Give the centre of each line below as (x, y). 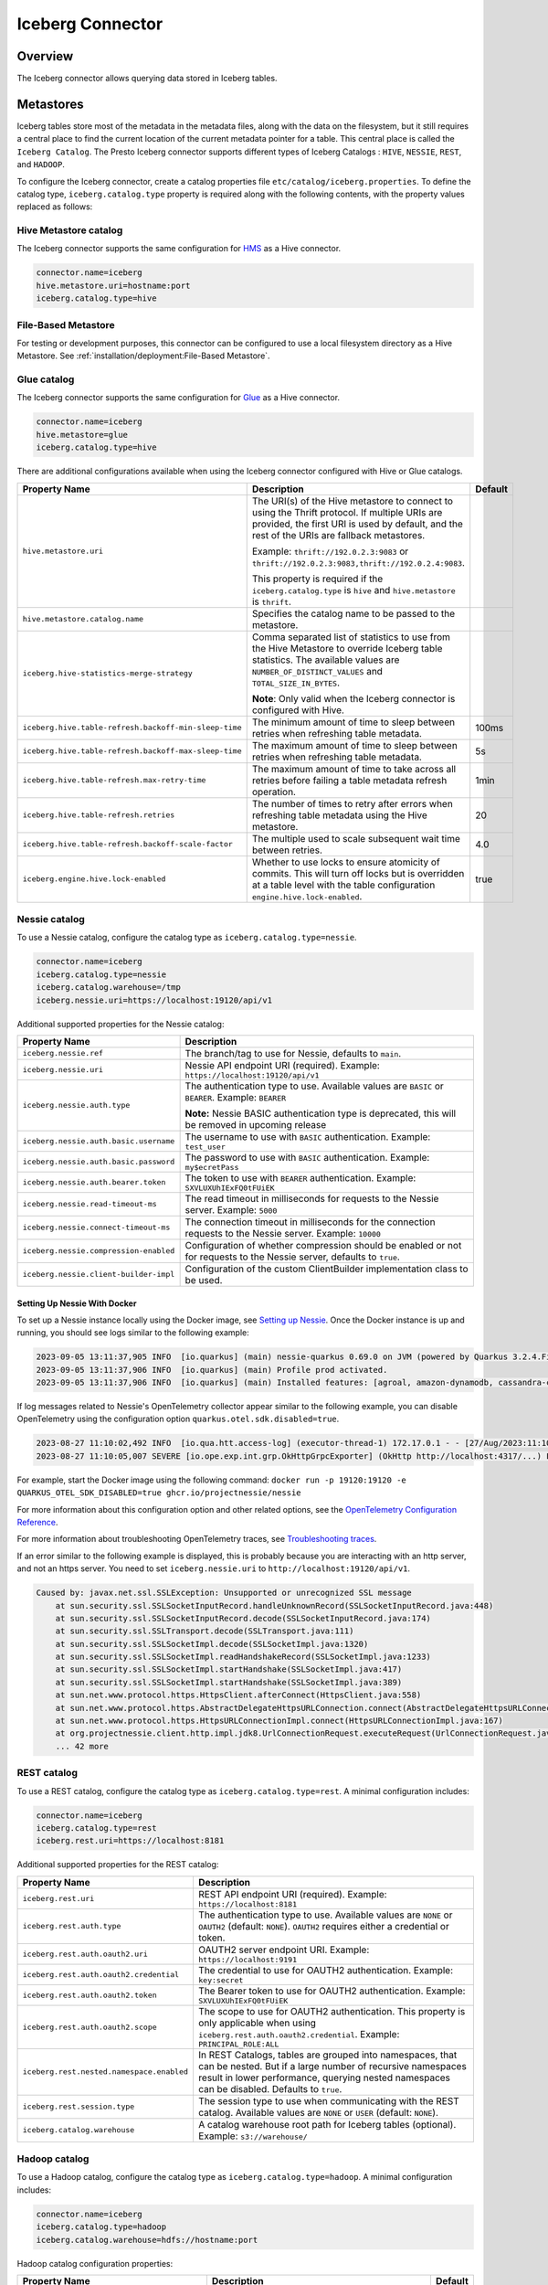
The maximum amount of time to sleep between (355, 745)
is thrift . (272, 601)
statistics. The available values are (326, 660)
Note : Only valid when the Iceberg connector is (353, 698)
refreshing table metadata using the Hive (340, 815)
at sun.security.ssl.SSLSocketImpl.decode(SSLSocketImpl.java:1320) (212, 1644)
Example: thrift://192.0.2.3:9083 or (330, 551)
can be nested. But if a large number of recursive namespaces (332, 2066)
